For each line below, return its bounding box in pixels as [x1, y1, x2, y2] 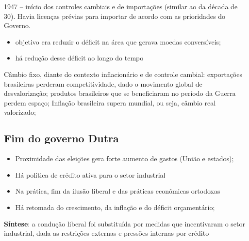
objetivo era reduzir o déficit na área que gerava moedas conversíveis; [15, 36, 221, 46]
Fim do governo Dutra [4, 131, 119, 146]
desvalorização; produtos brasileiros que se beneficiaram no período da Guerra [4, 88, 236, 98]
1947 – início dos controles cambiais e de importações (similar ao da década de [4, 1, 238, 11]
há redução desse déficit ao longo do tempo [15, 53, 144, 63]
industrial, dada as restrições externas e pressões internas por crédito [4, 228, 209, 238]
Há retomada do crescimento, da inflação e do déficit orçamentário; [15, 202, 215, 212]
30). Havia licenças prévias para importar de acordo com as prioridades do [4, 11, 225, 21]
